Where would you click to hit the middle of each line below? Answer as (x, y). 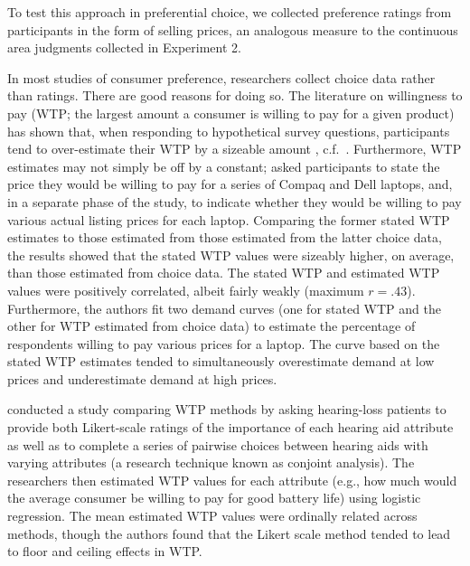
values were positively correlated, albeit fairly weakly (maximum (186, 290)
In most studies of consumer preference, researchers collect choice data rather (221, 77)
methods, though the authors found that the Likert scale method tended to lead (229, 533)
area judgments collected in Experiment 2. (124, 47)
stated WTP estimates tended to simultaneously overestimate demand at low (221, 361)
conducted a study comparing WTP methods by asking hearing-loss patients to (227, 409)
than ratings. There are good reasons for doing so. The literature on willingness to (235, 95)
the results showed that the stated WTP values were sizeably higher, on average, (231, 255)
